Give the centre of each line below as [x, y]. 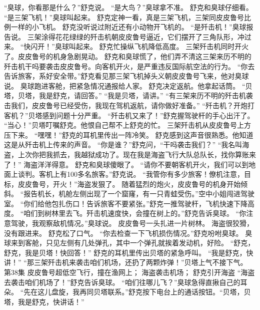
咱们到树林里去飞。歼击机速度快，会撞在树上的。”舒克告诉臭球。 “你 [135, 213]
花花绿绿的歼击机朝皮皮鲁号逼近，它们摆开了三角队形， [146, 36]
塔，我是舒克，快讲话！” [44, 301]
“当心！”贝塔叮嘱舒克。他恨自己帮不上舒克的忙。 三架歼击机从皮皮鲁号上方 [127, 125]
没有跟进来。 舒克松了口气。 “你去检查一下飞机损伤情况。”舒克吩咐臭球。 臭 [128, 233]
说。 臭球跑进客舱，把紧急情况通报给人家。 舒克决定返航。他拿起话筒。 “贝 [128, 85]
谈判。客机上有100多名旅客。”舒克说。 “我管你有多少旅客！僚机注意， [131, 174]
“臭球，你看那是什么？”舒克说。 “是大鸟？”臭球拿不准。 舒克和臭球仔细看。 [128, 7]
